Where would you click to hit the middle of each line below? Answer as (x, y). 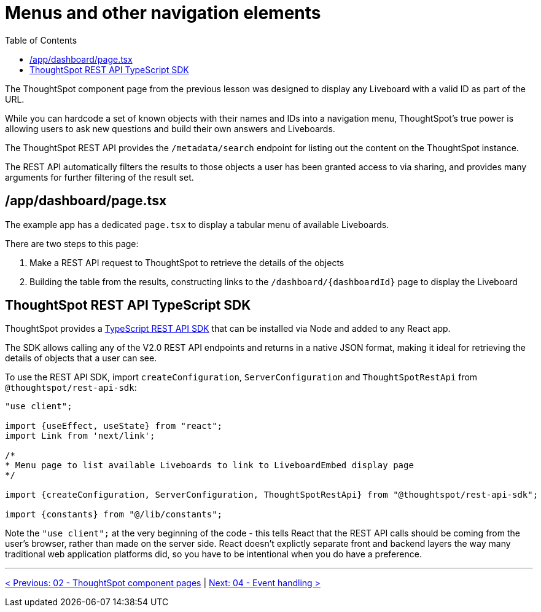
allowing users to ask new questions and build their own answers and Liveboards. (170, 128)
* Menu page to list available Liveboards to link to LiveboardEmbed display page (209, 465)
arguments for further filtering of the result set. (99, 177)
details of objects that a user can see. (81, 358)
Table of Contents (41, 40)
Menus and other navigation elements (163, 13)
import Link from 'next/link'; (80, 436)
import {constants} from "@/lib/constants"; (114, 515)
